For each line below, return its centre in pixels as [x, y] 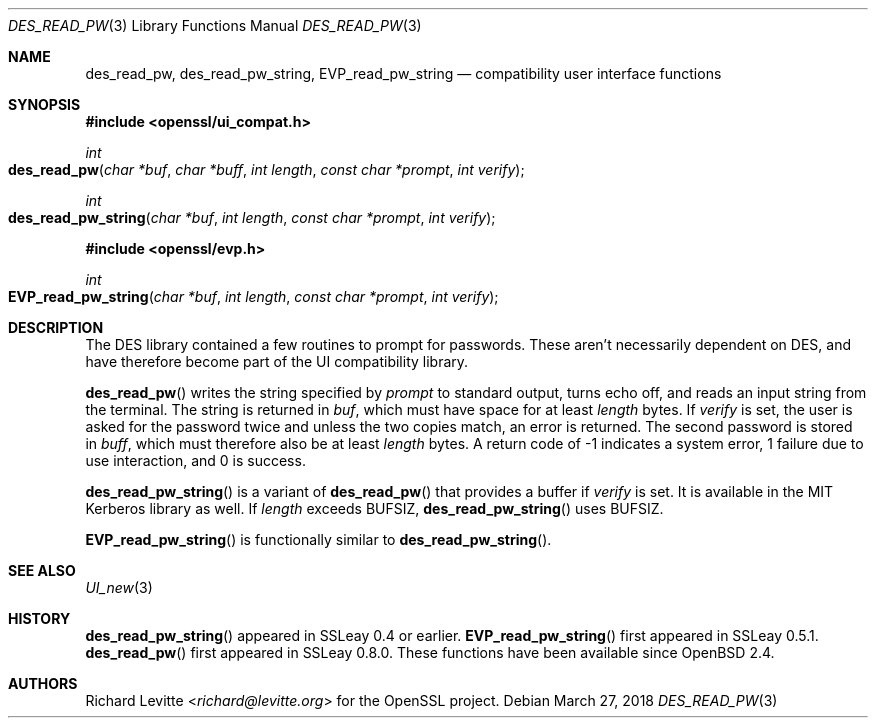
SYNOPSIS [44, 104]
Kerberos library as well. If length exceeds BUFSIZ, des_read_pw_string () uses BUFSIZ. [374, 508]
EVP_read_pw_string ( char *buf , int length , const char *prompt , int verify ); [253, 296]
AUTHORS [43, 683]
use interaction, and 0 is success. [195, 460]
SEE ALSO [42, 570]
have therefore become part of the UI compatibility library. [277, 361]
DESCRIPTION [56, 327]
